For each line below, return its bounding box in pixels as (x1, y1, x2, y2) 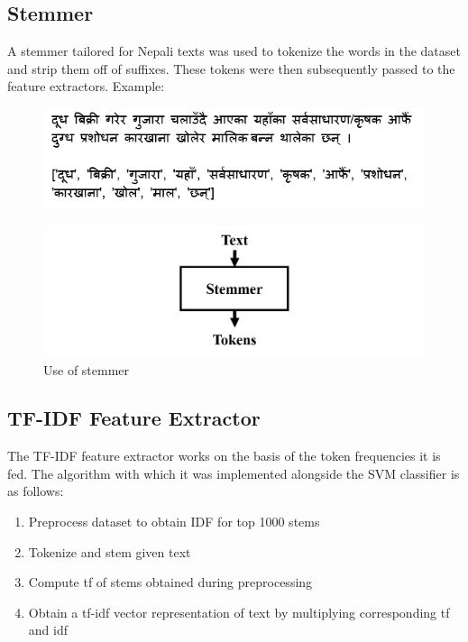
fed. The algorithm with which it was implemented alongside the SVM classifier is (7, 463, 460, 482)
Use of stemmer (43, 360, 130, 379)
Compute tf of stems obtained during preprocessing (28, 573, 313, 592)
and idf (28, 620, 68, 639)
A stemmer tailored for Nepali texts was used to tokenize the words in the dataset (7, 41, 461, 60)
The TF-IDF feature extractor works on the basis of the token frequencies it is (7, 446, 441, 465)
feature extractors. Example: (7, 77, 165, 96)
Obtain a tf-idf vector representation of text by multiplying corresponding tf (28, 602, 450, 621)
